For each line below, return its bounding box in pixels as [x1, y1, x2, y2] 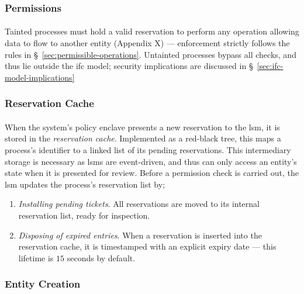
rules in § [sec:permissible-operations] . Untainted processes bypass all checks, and [5, 48, 296, 60]
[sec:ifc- [257, 60, 284, 72]
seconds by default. [67, 251, 136, 264]
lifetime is [18, 251, 54, 264]
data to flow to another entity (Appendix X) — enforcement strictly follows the [5, 37, 290, 49]
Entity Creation [5, 276, 81, 291]
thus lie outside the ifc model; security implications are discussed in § [5, 60, 253, 72]
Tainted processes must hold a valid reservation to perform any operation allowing [5, 25, 299, 37]
